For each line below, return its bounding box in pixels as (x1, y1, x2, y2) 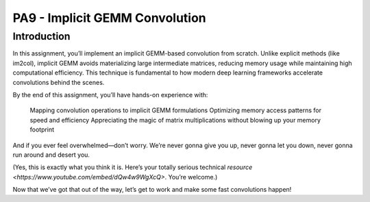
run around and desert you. (12, 151, 90, 159)
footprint (29, 125, 55, 134)
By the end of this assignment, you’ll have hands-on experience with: (12, 90, 208, 99)
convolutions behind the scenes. (12, 78, 105, 86)
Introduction (12, 30, 71, 42)
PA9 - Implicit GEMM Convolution (12, 10, 207, 25)
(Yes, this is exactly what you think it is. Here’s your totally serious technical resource (12, 163, 253, 171)
